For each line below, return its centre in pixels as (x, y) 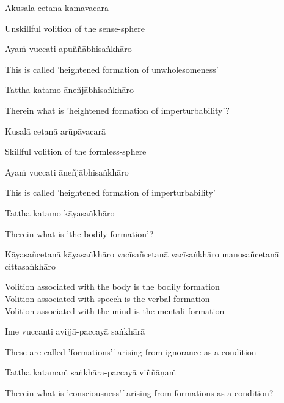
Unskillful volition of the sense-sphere (75, 28)
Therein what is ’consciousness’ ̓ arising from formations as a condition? (139, 392)
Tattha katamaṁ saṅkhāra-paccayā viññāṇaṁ (91, 372)
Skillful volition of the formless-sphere (76, 151)
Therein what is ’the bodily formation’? (79, 233)
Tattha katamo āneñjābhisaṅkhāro (69, 90)
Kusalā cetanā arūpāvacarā (56, 131)
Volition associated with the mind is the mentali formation (115, 310)
